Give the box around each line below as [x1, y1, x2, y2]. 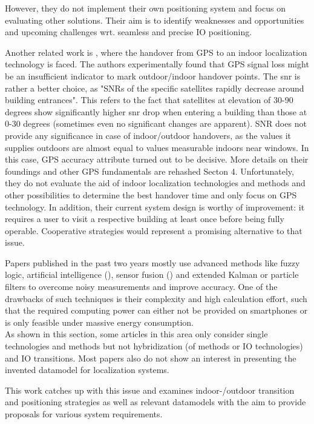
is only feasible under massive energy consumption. [5, 315, 194, 328]
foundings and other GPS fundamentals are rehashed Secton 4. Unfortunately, [5, 164, 294, 177]
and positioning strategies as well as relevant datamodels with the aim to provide [5, 395, 306, 408]
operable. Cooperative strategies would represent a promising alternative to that [5, 224, 303, 237]
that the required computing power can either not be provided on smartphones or [5, 304, 308, 317]
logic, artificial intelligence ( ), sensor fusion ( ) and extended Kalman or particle [5, 268, 299, 281]
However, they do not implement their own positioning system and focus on [5, 2, 286, 14]
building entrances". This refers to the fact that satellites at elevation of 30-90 [5, 93, 293, 106]
